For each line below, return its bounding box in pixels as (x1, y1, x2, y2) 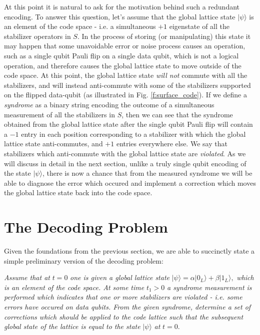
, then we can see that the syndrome (121, 109, 233, 119)
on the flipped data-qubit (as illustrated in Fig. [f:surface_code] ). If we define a (4, 89, 247, 100)
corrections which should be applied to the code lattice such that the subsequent (4, 311, 243, 322)
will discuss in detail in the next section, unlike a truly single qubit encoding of (4, 158, 246, 168)
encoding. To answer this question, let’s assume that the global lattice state (4, 11, 235, 21)
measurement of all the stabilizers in (4, 109, 115, 119)
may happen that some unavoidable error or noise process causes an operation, (4, 40, 245, 51)
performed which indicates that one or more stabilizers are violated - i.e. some (4, 292, 242, 302)
